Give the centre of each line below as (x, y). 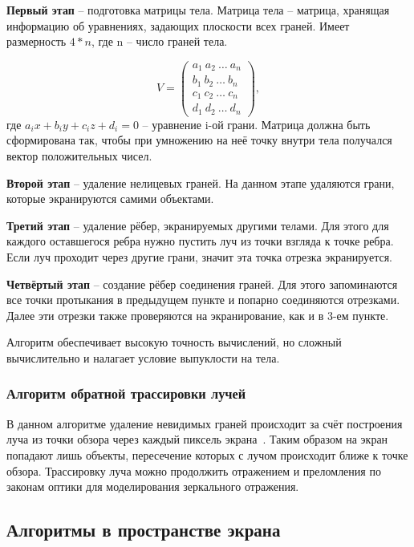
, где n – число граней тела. (159, 41)
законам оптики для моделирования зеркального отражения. (153, 486)
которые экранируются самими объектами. (110, 199)
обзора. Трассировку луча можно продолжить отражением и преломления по (194, 470)
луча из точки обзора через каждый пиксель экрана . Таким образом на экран (197, 439)
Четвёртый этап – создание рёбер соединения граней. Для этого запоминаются (202, 284)
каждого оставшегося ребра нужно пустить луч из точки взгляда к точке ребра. (200, 241)
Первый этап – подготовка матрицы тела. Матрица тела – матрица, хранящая (198, 10)
